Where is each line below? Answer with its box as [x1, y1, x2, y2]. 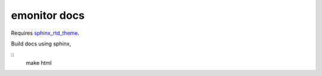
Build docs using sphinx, [11, 40, 72, 47]
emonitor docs [11, 9, 85, 22]
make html [26, 59, 52, 66]
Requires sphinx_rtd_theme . [11, 29, 80, 37]
